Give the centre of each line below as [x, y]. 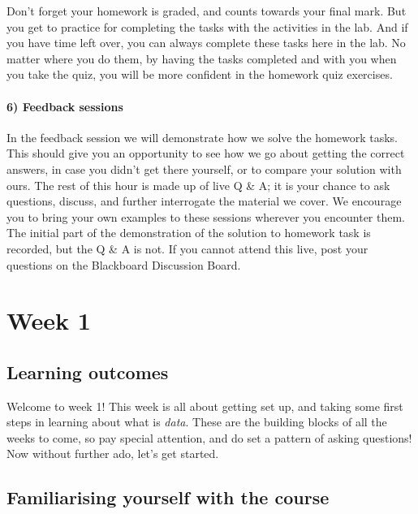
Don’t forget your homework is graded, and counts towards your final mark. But [207, 11]
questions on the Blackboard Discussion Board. [124, 264]
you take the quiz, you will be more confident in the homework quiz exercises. [200, 74]
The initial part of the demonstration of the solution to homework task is [189, 233]
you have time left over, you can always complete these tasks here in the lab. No [206, 43]
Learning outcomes [88, 371]
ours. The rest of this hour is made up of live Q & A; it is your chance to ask [198, 185]
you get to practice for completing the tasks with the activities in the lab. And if [207, 26]
